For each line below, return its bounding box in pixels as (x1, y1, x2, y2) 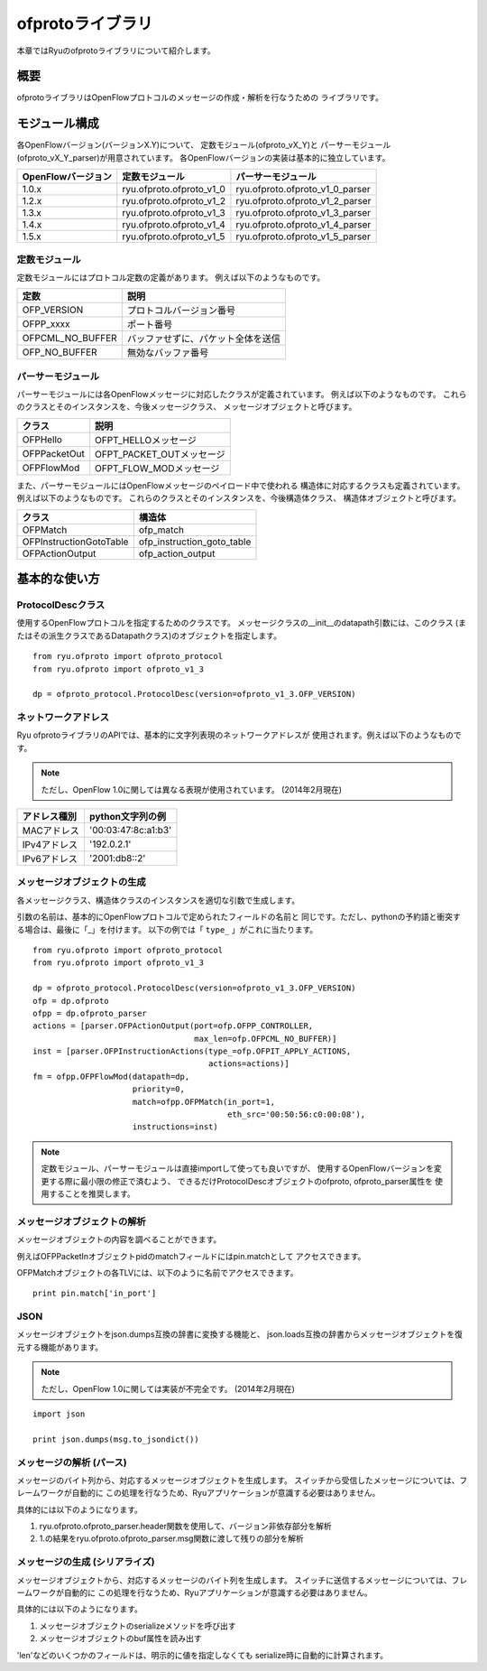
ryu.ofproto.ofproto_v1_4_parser (235, 218, 372, 231)
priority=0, (132, 1084, 185, 1094)
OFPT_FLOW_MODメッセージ (95, 461, 220, 474)
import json (32, 1408, 86, 1419)
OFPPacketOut (22, 447, 85, 460)
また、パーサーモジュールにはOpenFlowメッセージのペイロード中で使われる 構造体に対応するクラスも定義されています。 (16, 479, 465, 491)
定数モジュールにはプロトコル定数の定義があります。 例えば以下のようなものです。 (16, 272, 326, 283)
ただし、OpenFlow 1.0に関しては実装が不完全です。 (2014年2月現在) (41, 1383, 295, 1394)
